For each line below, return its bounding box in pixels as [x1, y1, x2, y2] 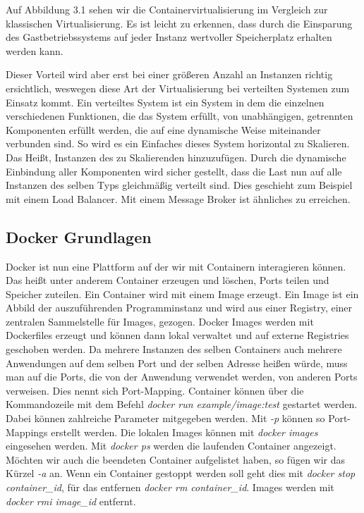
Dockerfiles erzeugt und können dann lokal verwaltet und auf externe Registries [6, 328, 349, 342]
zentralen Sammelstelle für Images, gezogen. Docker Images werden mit [6, 314, 314, 328]
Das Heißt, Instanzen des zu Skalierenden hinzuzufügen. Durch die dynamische [6, 149, 346, 164]
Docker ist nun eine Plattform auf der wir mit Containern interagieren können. [6, 259, 346, 273]
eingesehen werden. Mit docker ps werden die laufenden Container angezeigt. [6, 438, 336, 453]
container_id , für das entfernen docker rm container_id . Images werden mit [6, 480, 334, 495]
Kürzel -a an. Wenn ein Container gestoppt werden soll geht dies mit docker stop [6, 466, 356, 481]
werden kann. [6, 43, 63, 58]
